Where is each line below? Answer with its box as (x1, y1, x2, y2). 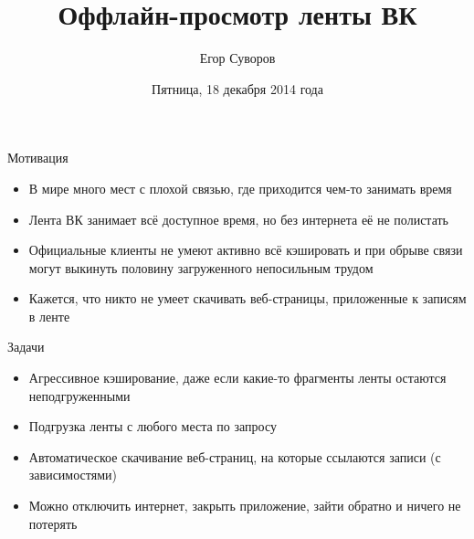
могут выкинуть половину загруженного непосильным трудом (28, 258, 374, 277)
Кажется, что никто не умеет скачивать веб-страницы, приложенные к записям (28, 289, 467, 308)
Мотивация (7, 148, 68, 167)
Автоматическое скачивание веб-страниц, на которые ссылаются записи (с (28, 447, 441, 466)
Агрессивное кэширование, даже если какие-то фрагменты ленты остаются (28, 368, 447, 387)
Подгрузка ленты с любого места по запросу (28, 417, 277, 436)
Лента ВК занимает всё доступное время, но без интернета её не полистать (28, 209, 449, 228)
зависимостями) (28, 465, 117, 484)
